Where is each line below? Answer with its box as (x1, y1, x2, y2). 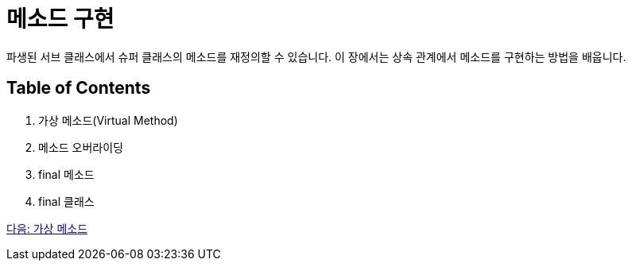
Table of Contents (6, 78, 151, 99)
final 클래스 (38, 194, 95, 208)
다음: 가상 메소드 (6, 221, 88, 235)
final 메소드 (38, 167, 95, 181)
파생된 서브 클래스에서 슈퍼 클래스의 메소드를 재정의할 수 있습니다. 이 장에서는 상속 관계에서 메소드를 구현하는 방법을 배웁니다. (6, 49, 626, 64)
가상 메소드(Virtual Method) (38, 113, 178, 127)
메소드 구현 (6, 6, 114, 33)
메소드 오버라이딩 (38, 140, 123, 154)
